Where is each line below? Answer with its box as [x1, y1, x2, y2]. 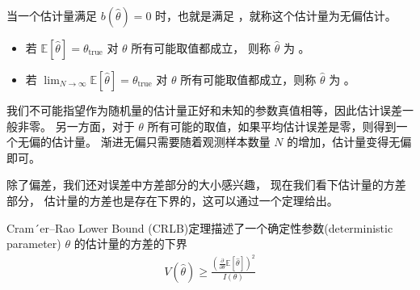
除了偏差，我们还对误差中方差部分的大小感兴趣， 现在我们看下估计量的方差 [6, 176, 406, 193]
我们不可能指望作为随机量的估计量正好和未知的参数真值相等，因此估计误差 [6, 102, 402, 118]
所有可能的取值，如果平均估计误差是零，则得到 [147, 117, 397, 134]
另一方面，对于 [55, 117, 135, 134]
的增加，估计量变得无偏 [287, 133, 412, 150]
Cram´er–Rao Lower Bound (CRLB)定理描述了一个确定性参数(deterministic [6, 219, 393, 236]
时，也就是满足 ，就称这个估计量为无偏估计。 [155, 7, 397, 23]
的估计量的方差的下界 [73, 235, 187, 252]
